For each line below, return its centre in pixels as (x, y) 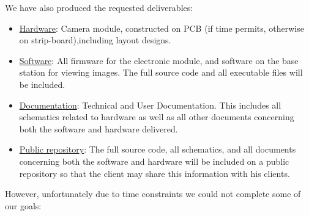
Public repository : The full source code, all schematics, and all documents (158, 149)
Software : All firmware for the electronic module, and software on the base (159, 60)
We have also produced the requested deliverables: (99, 7)
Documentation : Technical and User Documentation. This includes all (150, 105)
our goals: (23, 205)
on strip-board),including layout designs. (95, 40)
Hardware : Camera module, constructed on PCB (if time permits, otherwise (162, 28)
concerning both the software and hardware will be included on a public (154, 161)
